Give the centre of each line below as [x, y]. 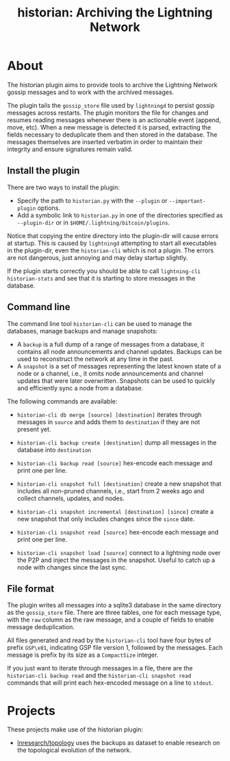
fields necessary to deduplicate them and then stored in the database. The [112, 134]
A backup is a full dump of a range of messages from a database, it [111, 344]
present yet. [34, 429]
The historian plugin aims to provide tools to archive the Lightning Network [112, 84]
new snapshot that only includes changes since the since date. [106, 519]
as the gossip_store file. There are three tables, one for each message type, [114, 613]
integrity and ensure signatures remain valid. [70, 149]
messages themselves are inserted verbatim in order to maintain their [105, 141]
